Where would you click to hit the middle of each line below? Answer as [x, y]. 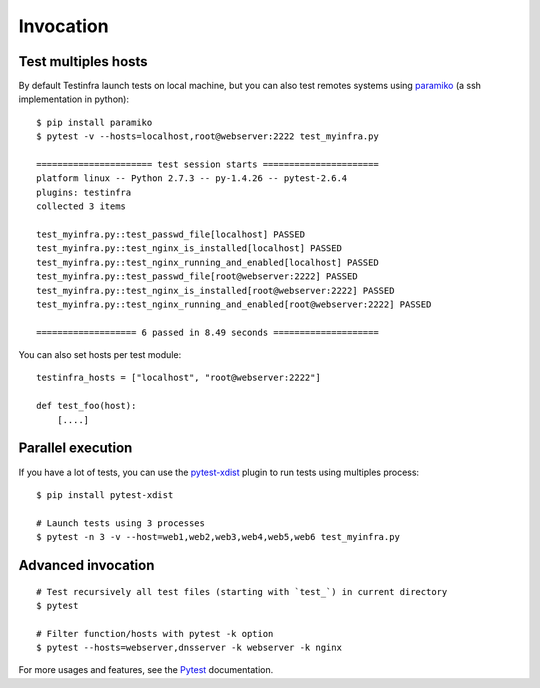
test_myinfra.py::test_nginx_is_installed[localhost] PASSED [189, 248]
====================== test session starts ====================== [207, 164]
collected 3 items [81, 206]
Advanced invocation [86, 565]
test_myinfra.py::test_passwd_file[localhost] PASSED [170, 234]
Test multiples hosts [83, 61]
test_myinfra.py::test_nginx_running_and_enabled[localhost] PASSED [207, 262]
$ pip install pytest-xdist [105, 494]
